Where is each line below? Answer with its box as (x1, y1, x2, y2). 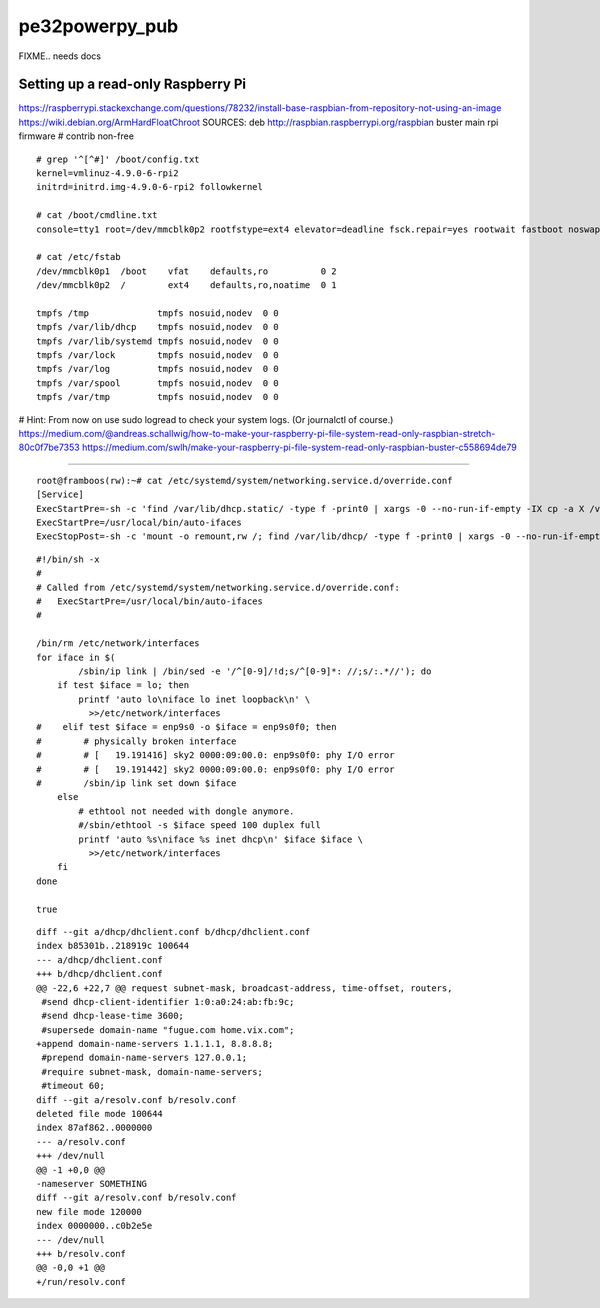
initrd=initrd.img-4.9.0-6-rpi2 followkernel (36, 181, 264, 193)
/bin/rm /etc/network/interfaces (36, 638, 200, 649)
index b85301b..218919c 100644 (36, 940, 190, 952)
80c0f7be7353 (18, 441, 80, 454)
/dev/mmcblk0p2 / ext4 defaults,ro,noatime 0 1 (36, 280, 337, 291)
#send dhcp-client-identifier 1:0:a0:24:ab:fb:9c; (41, 996, 295, 1007)
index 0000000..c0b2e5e (36, 1220, 153, 1232)
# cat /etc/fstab (36, 251, 121, 263)
